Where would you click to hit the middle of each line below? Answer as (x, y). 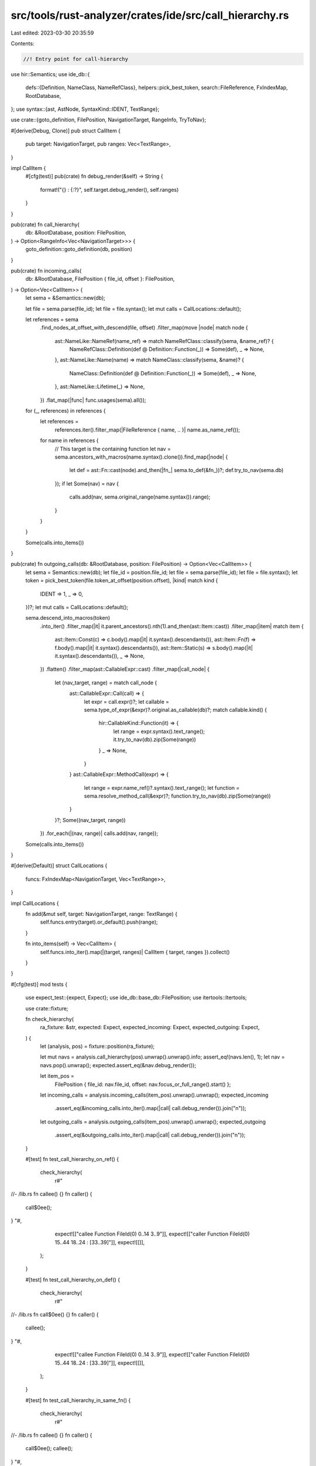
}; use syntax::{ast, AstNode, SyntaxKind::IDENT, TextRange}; (85, 109)
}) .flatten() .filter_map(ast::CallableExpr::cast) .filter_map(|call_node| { (125, 669)
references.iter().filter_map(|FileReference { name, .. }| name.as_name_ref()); (147, 430)
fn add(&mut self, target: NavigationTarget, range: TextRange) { (102, 914)
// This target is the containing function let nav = (113, 449)
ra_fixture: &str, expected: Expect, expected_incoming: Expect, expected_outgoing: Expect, (150, 1027)
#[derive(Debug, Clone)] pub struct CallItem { (66, 130)
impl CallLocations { (35, 903)
